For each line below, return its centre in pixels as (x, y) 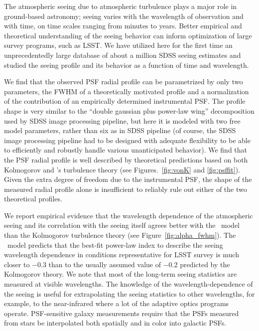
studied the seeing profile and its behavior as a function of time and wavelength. (127, 65)
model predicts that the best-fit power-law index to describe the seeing (115, 245)
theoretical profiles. (33, 199)
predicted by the (205, 264)
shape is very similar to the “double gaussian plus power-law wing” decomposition (129, 110)
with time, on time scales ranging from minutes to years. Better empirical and (123, 26)
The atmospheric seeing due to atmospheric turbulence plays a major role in (121, 6)
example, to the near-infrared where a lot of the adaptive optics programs (117, 303)
